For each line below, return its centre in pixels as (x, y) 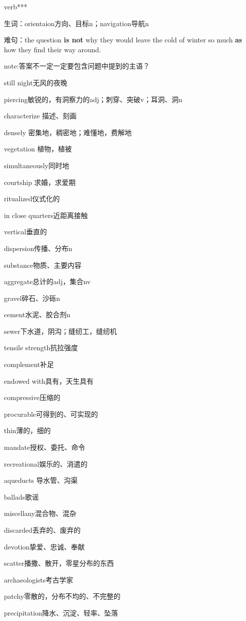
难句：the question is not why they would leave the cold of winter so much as (123, 40)
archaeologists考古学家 (39, 579)
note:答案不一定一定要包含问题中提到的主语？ (77, 66)
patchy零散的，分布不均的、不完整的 (62, 596)
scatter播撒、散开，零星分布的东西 (59, 563)
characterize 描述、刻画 (40, 116)
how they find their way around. (53, 49)
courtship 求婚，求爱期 (40, 182)
